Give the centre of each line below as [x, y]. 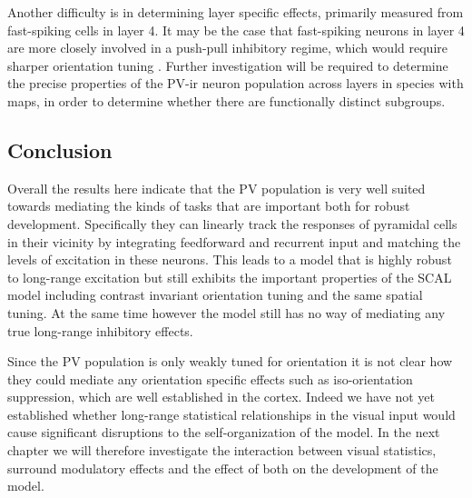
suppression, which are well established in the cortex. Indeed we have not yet [221, 397]
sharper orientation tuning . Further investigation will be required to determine [228, 65]
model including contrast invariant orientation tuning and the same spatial [215, 295]
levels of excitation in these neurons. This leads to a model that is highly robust [230, 259]
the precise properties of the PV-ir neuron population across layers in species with [236, 83]
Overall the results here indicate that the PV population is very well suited [216, 188]
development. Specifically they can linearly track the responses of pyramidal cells [232, 223]
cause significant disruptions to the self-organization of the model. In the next [224, 432]
